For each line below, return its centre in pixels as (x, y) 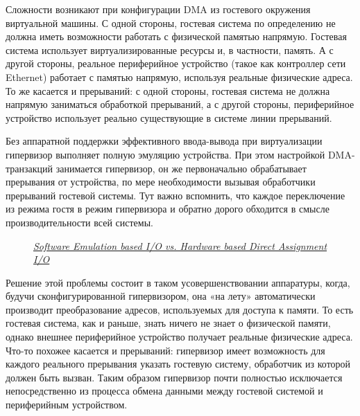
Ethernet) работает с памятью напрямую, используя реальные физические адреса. (179, 76)
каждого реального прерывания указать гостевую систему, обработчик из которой (178, 364)
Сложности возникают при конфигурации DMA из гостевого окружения (158, 9)
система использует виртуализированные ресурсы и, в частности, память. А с (170, 49)
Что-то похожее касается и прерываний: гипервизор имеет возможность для (165, 350)
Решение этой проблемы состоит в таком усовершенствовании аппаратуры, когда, (178, 282)
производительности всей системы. (79, 222)
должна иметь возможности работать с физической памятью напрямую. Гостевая (176, 36)
